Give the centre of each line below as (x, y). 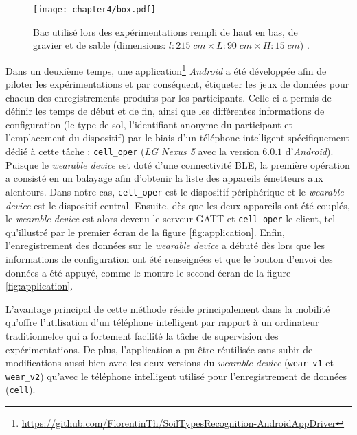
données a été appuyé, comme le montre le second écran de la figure (148, 272)
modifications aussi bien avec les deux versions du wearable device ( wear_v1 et (170, 363)
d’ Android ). (309, 151)
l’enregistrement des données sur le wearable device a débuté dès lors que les (165, 245)
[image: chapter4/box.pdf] (94, 10)
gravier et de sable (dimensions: (100, 45)
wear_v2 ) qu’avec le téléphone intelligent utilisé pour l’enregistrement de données (176, 376)
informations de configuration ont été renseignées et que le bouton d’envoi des (169, 259)
